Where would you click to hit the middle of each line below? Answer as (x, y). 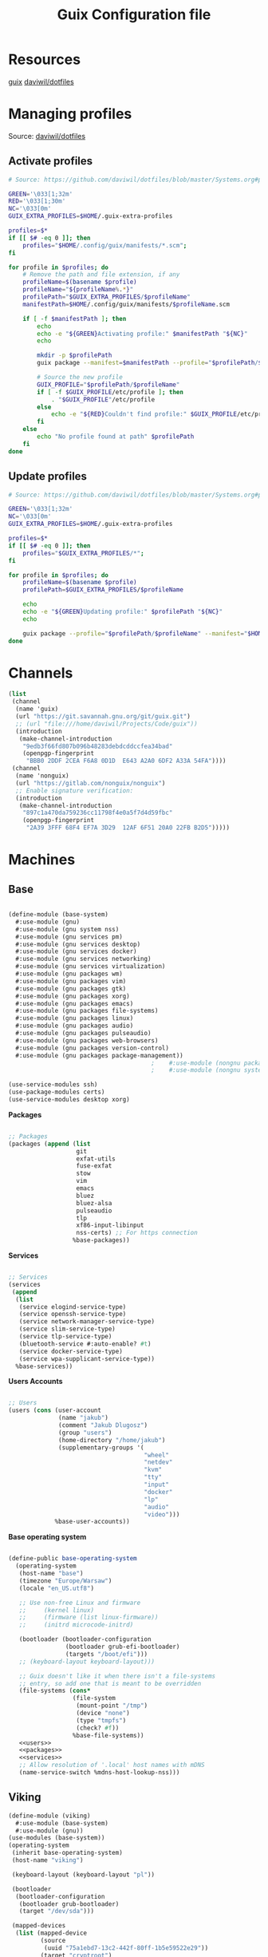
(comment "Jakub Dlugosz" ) (103, 1425)
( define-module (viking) (49, 1816)
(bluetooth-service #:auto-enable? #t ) (85, 1344)
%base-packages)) (101, 1240)
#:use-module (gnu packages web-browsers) (87, 1040)
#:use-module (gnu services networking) (83, 959)
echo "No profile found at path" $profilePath (116, 437)
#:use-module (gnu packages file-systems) (87, 1011)
